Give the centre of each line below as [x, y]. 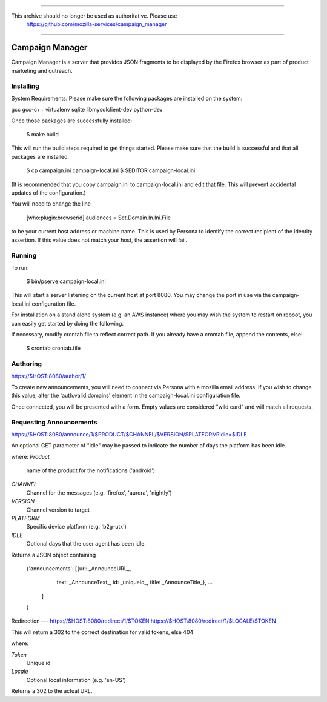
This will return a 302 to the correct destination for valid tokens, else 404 [102, 632]
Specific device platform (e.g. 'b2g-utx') [77, 527]
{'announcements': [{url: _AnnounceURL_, [79, 568]
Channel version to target [58, 510]
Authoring [27, 364]
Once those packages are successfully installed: [72, 121]
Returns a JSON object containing [54, 555]
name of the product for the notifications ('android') [91, 470]
